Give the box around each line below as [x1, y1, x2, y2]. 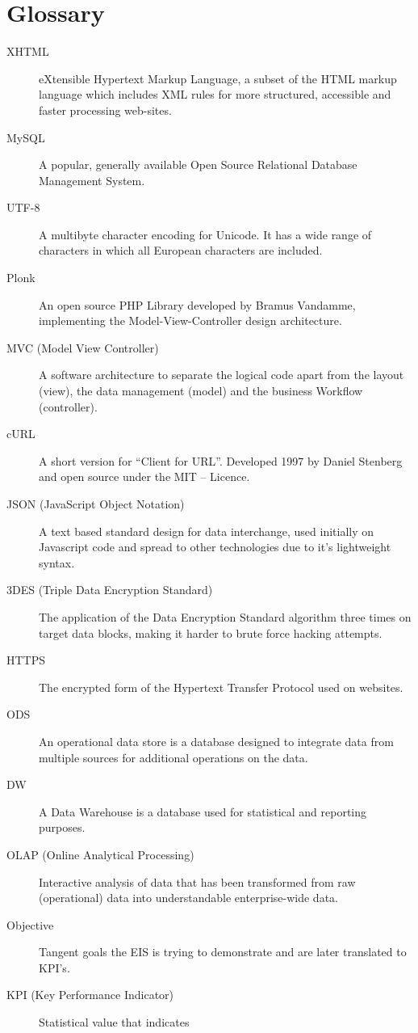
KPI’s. [39, 959, 70, 976]
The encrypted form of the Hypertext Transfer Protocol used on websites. [39, 678, 403, 695]
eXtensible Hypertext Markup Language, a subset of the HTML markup [39, 70, 397, 86]
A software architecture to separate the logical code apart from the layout [39, 366, 404, 383]
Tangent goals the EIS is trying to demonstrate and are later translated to [39, 943, 407, 960]
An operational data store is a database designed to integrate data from [39, 732, 394, 749]
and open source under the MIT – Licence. [39, 468, 250, 485]
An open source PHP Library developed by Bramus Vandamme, [39, 296, 356, 313]
